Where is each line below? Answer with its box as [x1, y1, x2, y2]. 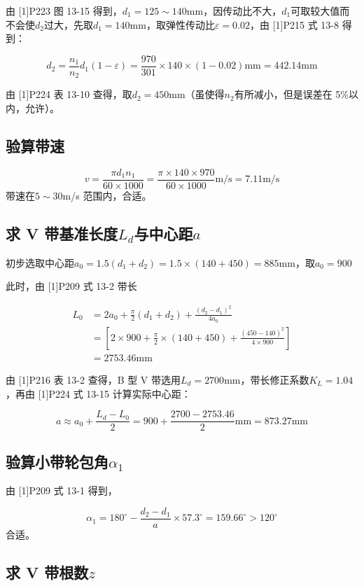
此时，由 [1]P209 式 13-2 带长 [6, 279, 137, 293]
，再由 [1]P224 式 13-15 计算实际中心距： [6, 386, 191, 400]
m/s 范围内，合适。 [62, 188, 152, 202]
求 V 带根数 [6, 561, 89, 583]
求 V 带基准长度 [6, 222, 118, 244]
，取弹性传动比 [146, 17, 215, 32]
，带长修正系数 [240, 372, 309, 386]
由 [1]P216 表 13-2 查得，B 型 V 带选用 [6, 372, 181, 386]
